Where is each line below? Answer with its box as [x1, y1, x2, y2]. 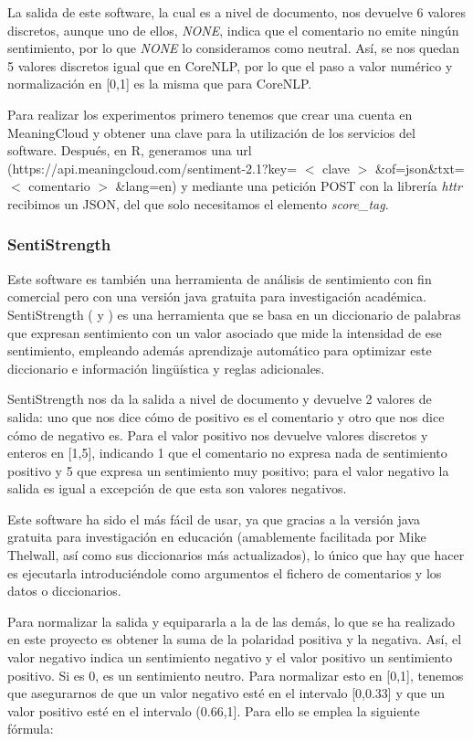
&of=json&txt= [375, 158, 465, 177]
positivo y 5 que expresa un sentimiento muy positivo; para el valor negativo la [7, 460, 449, 480]
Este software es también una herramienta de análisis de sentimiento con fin [7, 269, 432, 288]
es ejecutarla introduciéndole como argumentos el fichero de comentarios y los [7, 563, 442, 582]
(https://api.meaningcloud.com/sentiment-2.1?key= [7, 158, 298, 177]
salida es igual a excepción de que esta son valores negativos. [7, 479, 347, 498]
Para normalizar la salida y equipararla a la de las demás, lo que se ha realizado [7, 611, 455, 630]
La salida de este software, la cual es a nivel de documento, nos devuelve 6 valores [7, 3, 466, 21]
